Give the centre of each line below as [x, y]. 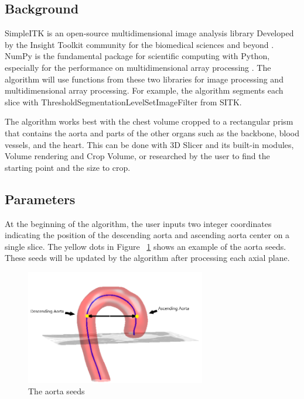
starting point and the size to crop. [68, 167]
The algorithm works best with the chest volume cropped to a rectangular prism [149, 121]
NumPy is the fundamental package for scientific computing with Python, [137, 56]
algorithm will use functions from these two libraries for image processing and [144, 79]
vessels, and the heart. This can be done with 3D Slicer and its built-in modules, [149, 144]
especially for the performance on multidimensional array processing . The [138, 67]
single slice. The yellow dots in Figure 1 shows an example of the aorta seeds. [146, 246]
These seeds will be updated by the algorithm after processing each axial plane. [147, 258]
